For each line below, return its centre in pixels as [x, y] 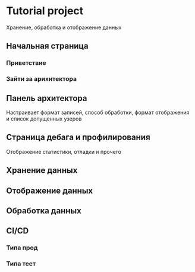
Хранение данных [42, 170]
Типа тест [21, 264]
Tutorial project [45, 11]
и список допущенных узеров [44, 118]
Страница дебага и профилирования [78, 137]
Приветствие [26, 63]
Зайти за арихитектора [42, 79]
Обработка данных [44, 211]
